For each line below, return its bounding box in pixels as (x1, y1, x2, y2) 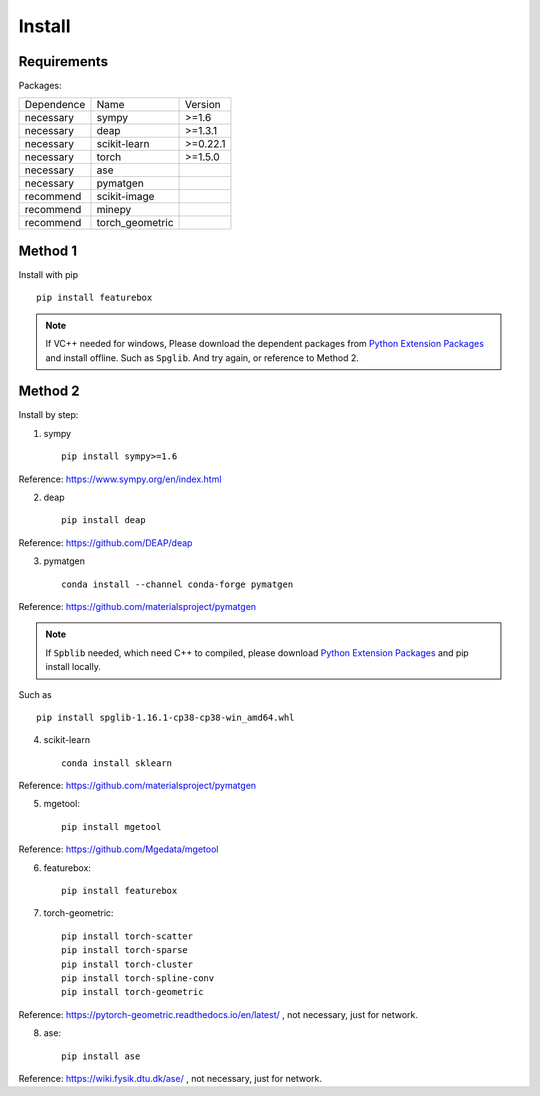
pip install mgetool (61, 821, 162, 832)
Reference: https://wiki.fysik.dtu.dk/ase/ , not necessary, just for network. (18, 1072, 322, 1084)
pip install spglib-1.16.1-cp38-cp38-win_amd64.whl (36, 711, 295, 723)
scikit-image (96, 190, 155, 204)
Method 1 (18, 242, 78, 259)
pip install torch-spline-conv (61, 972, 215, 984)
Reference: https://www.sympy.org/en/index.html (18, 473, 222, 485)
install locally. (45, 661, 102, 673)
